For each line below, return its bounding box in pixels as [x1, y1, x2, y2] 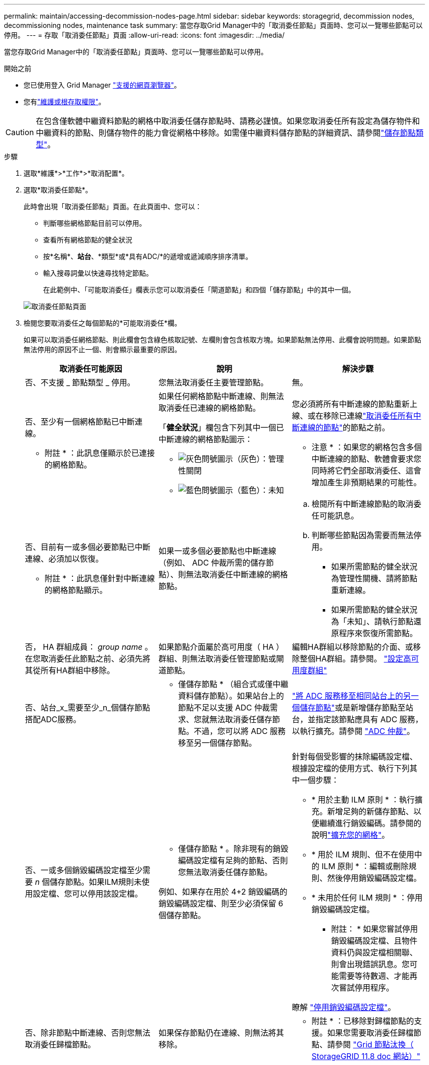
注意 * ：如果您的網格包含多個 [311, 442, 422, 452]
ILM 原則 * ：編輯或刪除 [321, 861, 409, 871]
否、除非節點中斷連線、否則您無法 [25, 1028, 151, 1038]
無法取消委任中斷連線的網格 [186, 569, 288, 579]
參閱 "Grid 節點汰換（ [335, 1040, 414, 1049]
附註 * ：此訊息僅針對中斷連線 [45, 573, 155, 583]
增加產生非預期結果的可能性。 [311, 477, 422, 487]
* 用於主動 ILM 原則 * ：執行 [311, 795, 415, 805]
